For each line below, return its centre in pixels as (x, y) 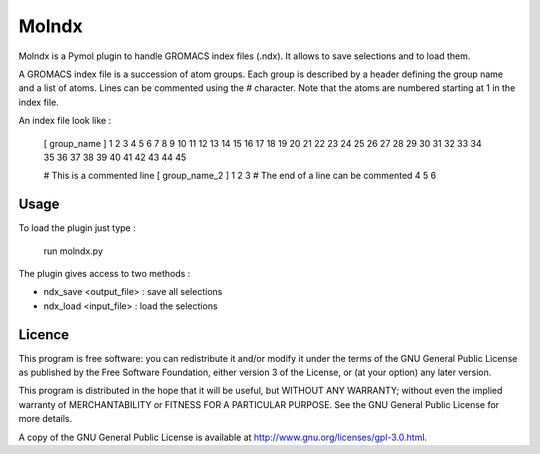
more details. (45, 419)
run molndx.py (73, 251)
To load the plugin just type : (77, 228)
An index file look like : (65, 121)
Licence (44, 334)
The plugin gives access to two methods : (104, 273)
